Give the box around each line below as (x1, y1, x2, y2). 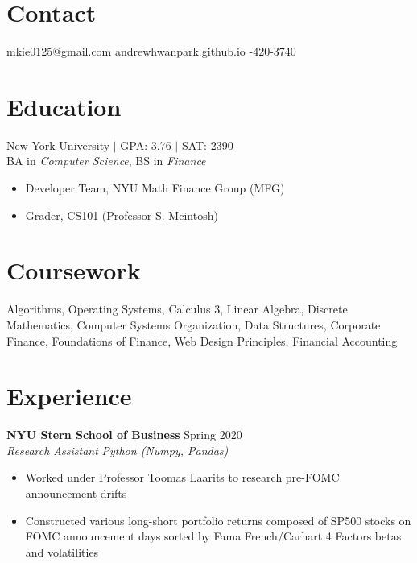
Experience (6, 379, 132, 412)
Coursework (6, 254, 141, 287)
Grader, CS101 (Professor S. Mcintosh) (25, 206, 218, 223)
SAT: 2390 (181, 136, 233, 153)
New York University (6, 136, 110, 153)
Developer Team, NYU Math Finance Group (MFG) (25, 180, 285, 197)
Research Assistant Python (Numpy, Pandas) (6, 441, 229, 458)
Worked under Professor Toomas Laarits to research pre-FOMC (25, 469, 340, 486)
